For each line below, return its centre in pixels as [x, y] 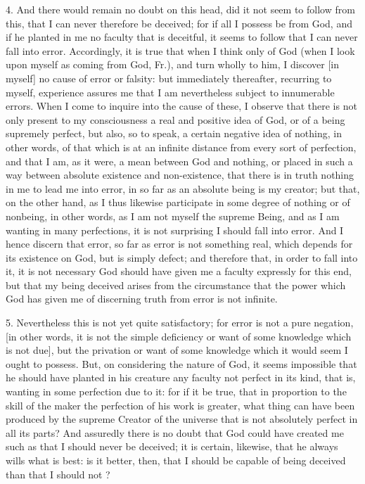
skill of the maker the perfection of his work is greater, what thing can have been [180, 405]
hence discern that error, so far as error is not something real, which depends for [179, 244]
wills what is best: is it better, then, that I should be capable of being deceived [176, 460]
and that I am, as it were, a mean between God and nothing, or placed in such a [179, 161]
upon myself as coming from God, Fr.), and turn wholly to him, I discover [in [172, 64]
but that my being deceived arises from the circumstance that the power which [176, 285]
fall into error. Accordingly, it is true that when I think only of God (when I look [180, 50]
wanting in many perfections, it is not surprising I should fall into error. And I [175, 230]
